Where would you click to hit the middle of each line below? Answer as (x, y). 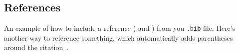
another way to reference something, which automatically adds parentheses (119, 37)
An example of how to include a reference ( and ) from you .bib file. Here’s (120, 28)
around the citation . (36, 47)
